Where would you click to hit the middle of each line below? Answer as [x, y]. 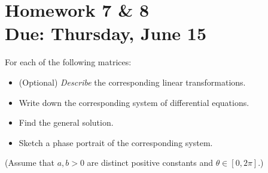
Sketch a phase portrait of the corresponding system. [116, 142]
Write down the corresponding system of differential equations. [134, 102]
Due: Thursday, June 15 [106, 33]
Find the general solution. [66, 122]
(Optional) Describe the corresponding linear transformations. [132, 82]
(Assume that [30, 163]
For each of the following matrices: [68, 62]
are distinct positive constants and [150, 163]
